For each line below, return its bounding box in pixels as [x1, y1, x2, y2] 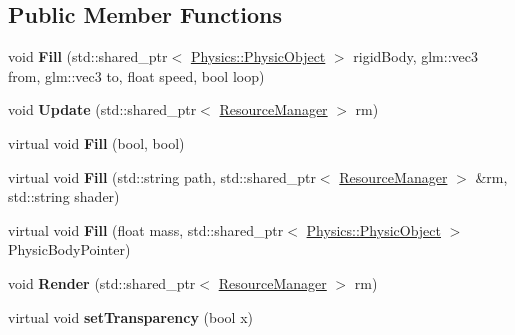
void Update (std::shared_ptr [8, 99, 197, 120]
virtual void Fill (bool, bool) [8, 132, 185, 153]
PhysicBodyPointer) [8, 239, 131, 260]
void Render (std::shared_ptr [8, 272, 196, 293]
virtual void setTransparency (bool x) [8, 306, 253, 327]
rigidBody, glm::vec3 [353, 46, 478, 67]
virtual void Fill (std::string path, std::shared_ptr [8, 166, 316, 187]
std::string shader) [8, 186, 120, 207]
